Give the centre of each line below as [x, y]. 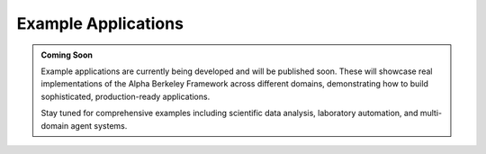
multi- [431, 113]
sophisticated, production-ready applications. [126, 96]
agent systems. [99, 125]
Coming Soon [67, 55]
